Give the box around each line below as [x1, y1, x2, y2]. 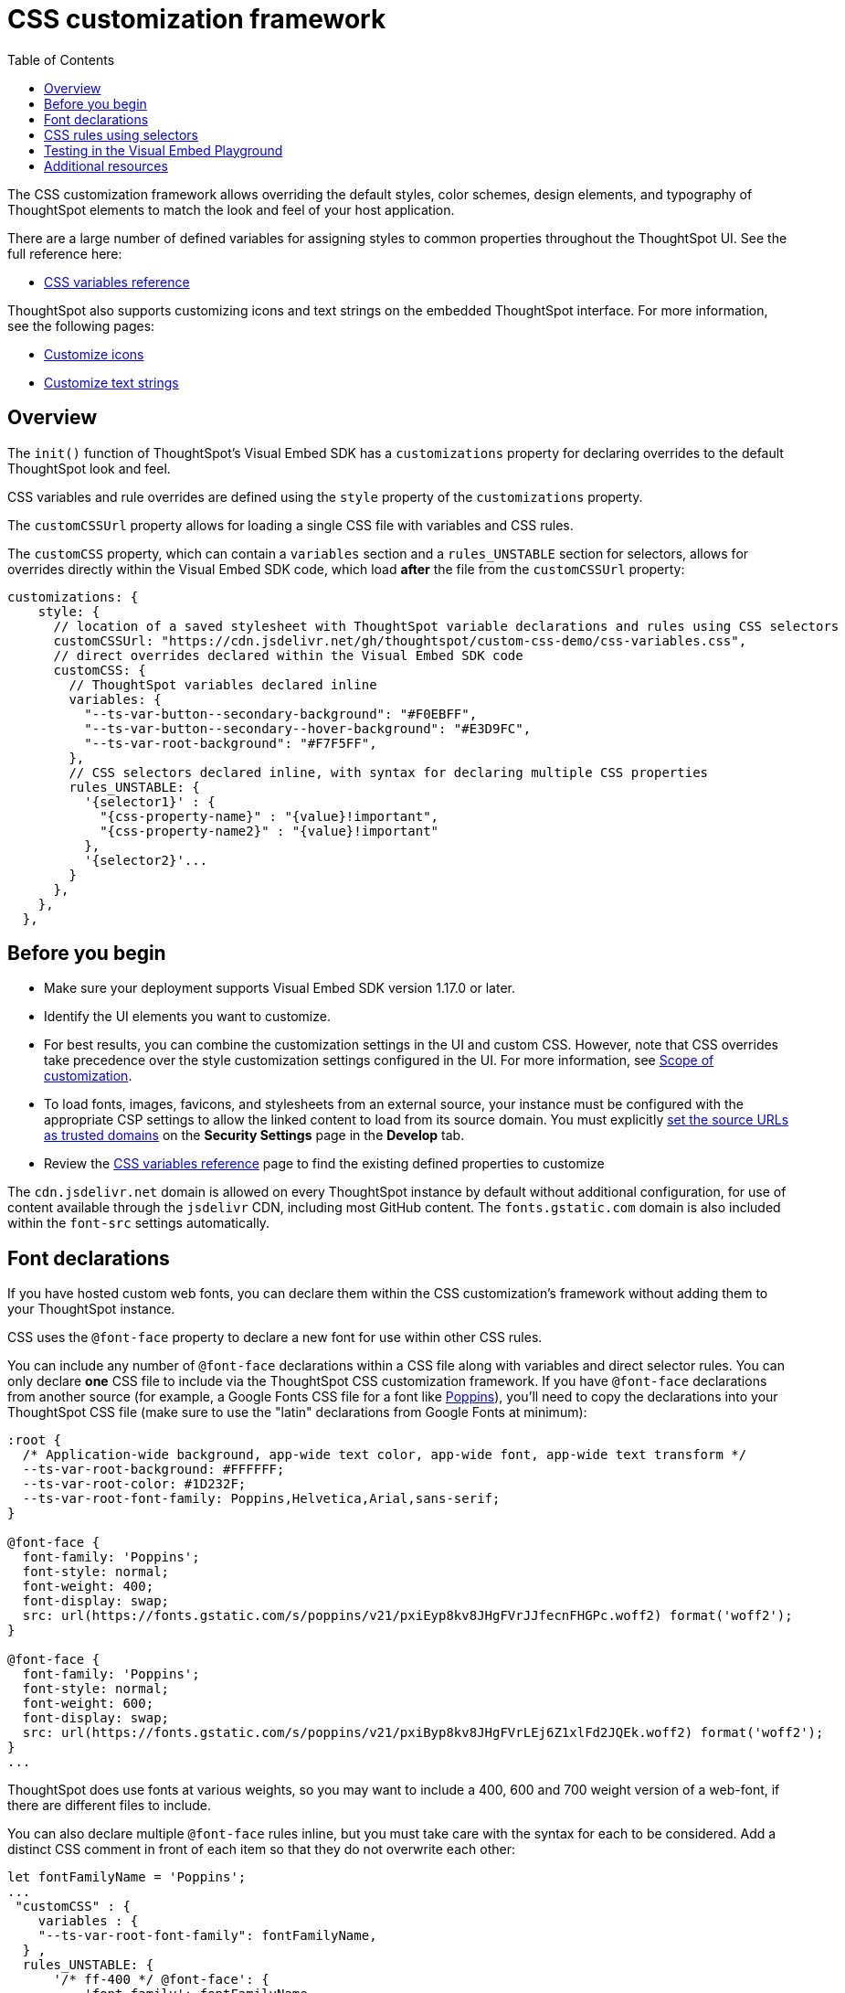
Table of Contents [7, 51, 115, 68]
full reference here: [7, 245, 122, 261]
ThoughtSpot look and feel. [7, 460, 171, 476]
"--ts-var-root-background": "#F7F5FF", [84, 735, 377, 751]
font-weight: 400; [22, 1579, 154, 1594]
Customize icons [44, 346, 144, 362]
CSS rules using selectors [44, 126, 199, 143]
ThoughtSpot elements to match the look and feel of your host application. [7, 201, 455, 218]
